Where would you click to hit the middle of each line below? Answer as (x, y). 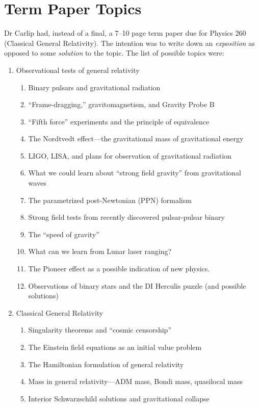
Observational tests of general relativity (78, 70)
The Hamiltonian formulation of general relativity (106, 364)
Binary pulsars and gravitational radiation (94, 87)
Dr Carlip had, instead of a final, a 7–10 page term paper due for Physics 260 (125, 33)
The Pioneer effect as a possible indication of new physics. (119, 269)
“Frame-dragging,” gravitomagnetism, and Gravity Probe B (121, 104)
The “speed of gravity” (64, 234)
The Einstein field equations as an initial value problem (115, 347)
